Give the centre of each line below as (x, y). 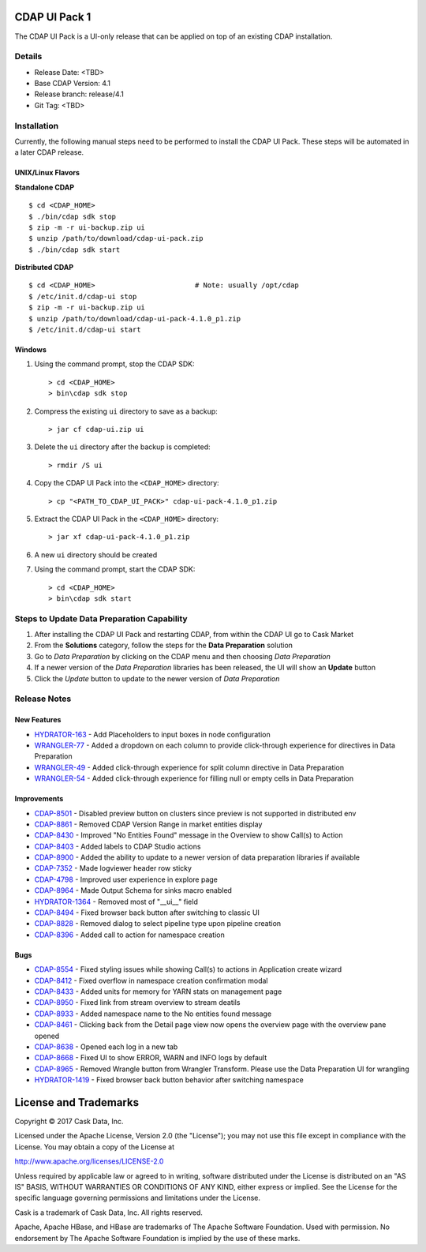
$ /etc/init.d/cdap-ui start (85, 330)
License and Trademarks (77, 1102)
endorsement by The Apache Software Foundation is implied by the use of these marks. (157, 1238)
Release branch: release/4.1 (79, 94)
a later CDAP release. (49, 152)
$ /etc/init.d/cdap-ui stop (83, 296)
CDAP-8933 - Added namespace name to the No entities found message (153, 1014)
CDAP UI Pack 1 (53, 17)
